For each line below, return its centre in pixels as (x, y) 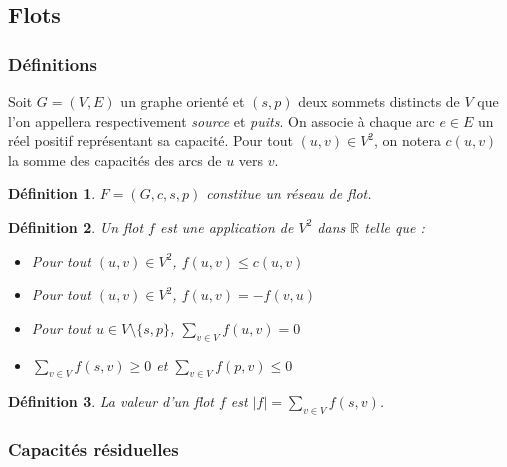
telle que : (394, 226)
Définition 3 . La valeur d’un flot (111, 401)
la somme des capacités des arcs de (115, 159)
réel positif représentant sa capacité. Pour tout (150, 140)
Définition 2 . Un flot (76, 226)
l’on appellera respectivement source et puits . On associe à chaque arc (221, 120)
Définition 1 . (52, 193)
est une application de (226, 226)
